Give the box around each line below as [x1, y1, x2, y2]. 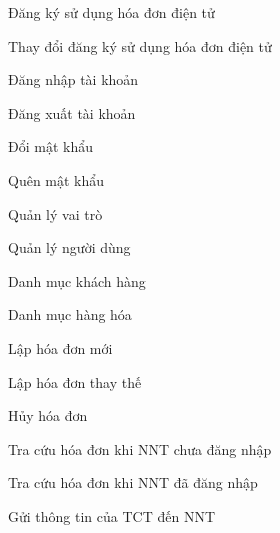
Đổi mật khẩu [8, 136, 93, 157]
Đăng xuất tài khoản [8, 102, 136, 123]
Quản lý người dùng [8, 237, 131, 258]
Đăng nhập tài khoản [8, 69, 139, 90]
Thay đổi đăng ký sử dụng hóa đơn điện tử [8, 35, 272, 56]
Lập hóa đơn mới [8, 337, 113, 358]
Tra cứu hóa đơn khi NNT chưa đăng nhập [8, 438, 272, 459]
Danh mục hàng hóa [8, 304, 132, 325]
